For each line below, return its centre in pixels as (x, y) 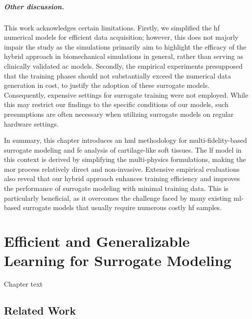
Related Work (40, 310)
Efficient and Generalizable (97, 241)
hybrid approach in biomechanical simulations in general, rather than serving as (124, 56)
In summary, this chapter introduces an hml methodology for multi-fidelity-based (126, 140)
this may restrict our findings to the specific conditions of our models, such (116, 104)
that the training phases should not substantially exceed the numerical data (118, 75)
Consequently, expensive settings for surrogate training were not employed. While (126, 94)
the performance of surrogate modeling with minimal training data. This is (116, 188)
